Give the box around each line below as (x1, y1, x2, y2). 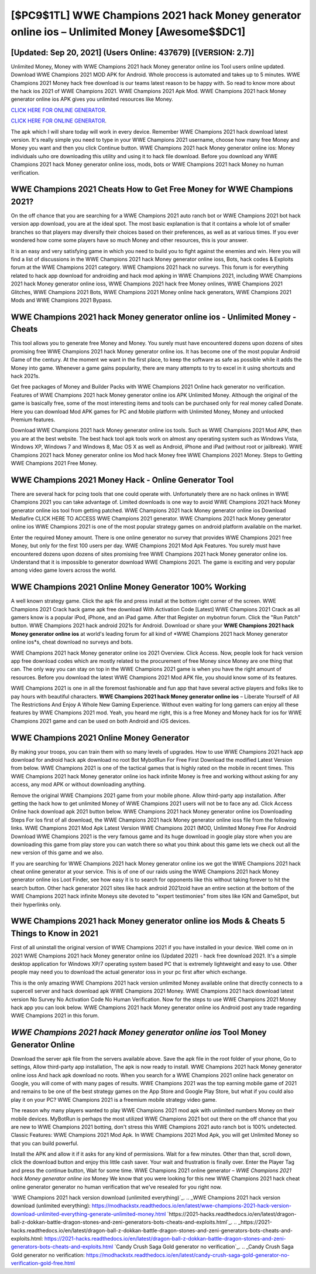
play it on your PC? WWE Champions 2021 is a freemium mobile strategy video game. (11, 1096, 217, 1103)
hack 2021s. (11, 373, 40, 380)
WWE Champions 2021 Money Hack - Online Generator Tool (11, 475, 234, 485)
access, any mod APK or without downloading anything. (11, 781, 146, 788)
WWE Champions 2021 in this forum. (11, 1012, 99, 1019)
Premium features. (11, 416, 56, 423)
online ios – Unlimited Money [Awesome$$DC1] (11, 25, 246, 38)
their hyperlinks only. (11, 901, 61, 908)
